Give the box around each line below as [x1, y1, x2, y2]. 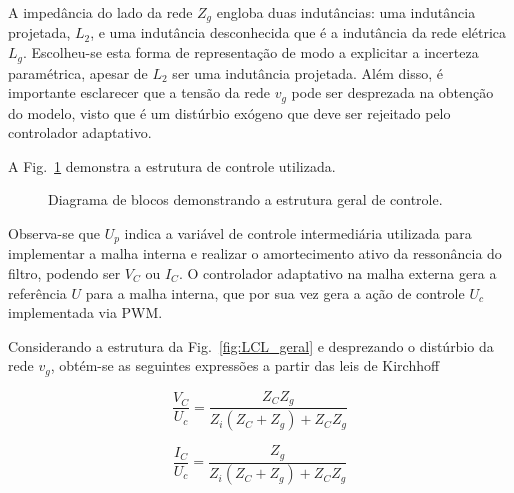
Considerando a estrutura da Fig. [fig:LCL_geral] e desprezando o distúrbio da [8, 335, 494, 356]
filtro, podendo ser [8, 262, 121, 283]
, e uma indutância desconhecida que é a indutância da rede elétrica [90, 22, 507, 43]
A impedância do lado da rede [8, 2, 193, 22]
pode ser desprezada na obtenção [291, 82, 494, 103]
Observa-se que [8, 222, 100, 243]
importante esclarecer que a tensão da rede [8, 82, 270, 103]
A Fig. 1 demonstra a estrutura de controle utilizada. [8, 155, 336, 176]
